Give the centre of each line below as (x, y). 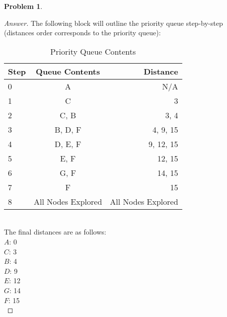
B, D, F (68, 129)
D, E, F (68, 144)
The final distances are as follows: (55, 232)
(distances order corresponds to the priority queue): (82, 33)
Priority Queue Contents (93, 51)
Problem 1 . (23, 6)
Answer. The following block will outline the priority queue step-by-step (113, 23)
